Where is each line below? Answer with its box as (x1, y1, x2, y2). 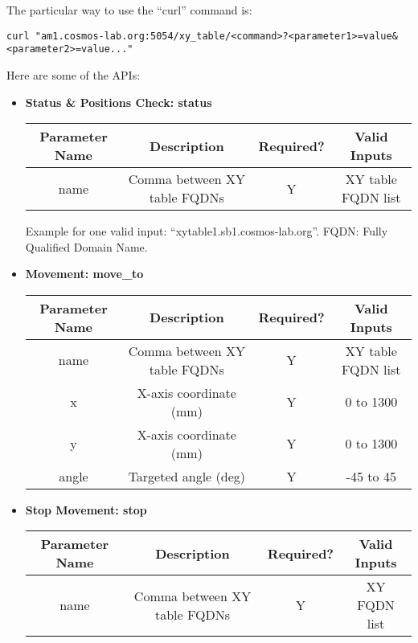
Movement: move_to (25, 265, 144, 282)
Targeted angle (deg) (128, 466, 246, 485)
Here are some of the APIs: (6, 66, 141, 83)
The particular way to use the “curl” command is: (6, 2, 252, 18)
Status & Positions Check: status (25, 93, 212, 110)
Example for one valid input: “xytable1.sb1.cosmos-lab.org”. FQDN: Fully (25, 223, 388, 240)
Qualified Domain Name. (25, 238, 148, 255)
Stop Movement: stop (25, 501, 147, 518)
